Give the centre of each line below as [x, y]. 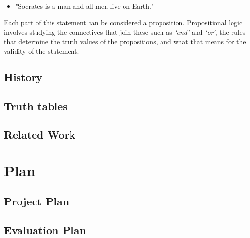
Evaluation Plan [45, 229]
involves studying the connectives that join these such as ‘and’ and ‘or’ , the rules [125, 32]
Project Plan [37, 201]
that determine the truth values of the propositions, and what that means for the [125, 41]
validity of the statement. [42, 51]
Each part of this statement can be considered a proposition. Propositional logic [123, 22]
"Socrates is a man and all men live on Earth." [85, 6]
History [23, 77]
